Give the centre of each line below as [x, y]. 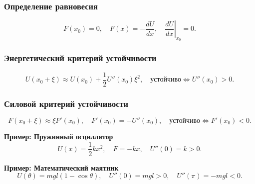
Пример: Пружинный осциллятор [59, 136]
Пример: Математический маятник [61, 167]
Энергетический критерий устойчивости [80, 58]
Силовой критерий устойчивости [66, 103]
